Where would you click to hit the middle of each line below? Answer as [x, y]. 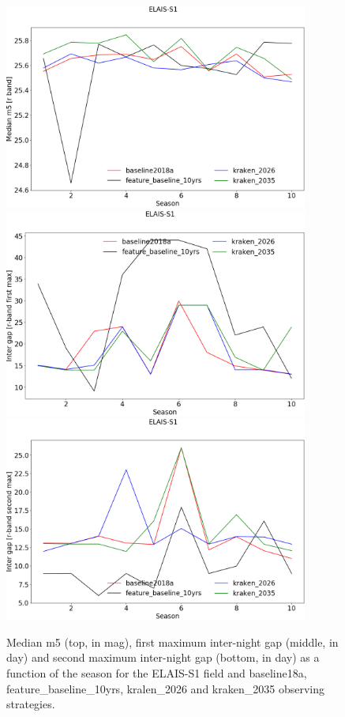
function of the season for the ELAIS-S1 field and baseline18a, [157, 672]
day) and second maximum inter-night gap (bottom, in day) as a [163, 657]
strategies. [31, 704]
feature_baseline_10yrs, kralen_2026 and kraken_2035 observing [165, 688]
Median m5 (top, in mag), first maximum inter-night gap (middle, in [172, 642]
